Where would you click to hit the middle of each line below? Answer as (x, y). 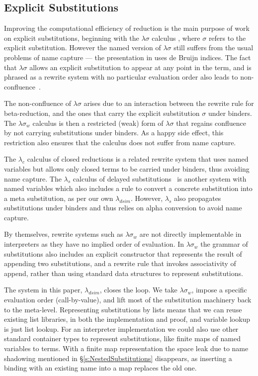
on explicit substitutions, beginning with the (72, 38)
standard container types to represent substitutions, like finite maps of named (122, 338)
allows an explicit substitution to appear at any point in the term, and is (140, 67)
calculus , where (176, 38)
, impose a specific (219, 290)
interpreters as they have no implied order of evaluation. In (94, 244)
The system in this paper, (43, 290)
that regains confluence (211, 123)
